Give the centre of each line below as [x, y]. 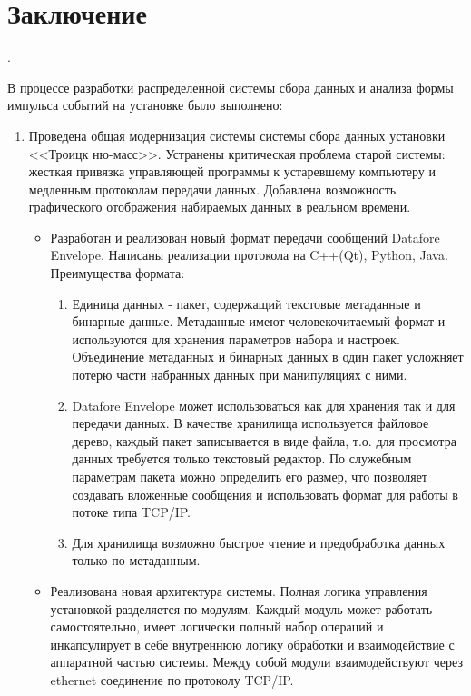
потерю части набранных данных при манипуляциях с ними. [240, 375]
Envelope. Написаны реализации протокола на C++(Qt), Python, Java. [249, 255]
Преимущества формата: [118, 273]
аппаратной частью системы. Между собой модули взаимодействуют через [256, 662]
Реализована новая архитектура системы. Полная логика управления [239, 590]
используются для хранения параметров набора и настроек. [236, 338]
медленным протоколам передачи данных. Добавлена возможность [212, 189]
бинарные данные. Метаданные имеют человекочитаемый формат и [259, 321]
